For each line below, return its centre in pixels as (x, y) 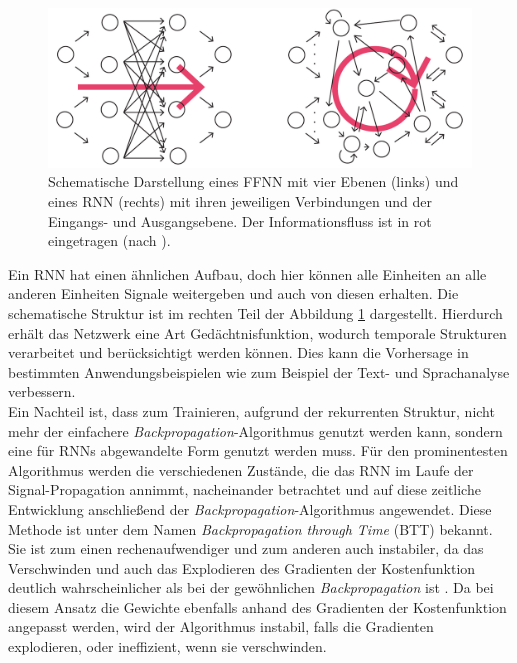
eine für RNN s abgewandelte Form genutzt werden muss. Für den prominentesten (258, 450)
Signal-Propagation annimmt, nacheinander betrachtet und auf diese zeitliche (244, 489)
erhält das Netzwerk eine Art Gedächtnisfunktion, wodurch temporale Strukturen (257, 332)
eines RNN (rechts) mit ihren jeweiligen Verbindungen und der (240, 201)
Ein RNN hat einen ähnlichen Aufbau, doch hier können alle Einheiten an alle (247, 273)
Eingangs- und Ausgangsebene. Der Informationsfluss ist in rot (240, 220)
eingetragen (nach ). (109, 240)
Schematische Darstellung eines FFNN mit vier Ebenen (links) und (253, 181)
